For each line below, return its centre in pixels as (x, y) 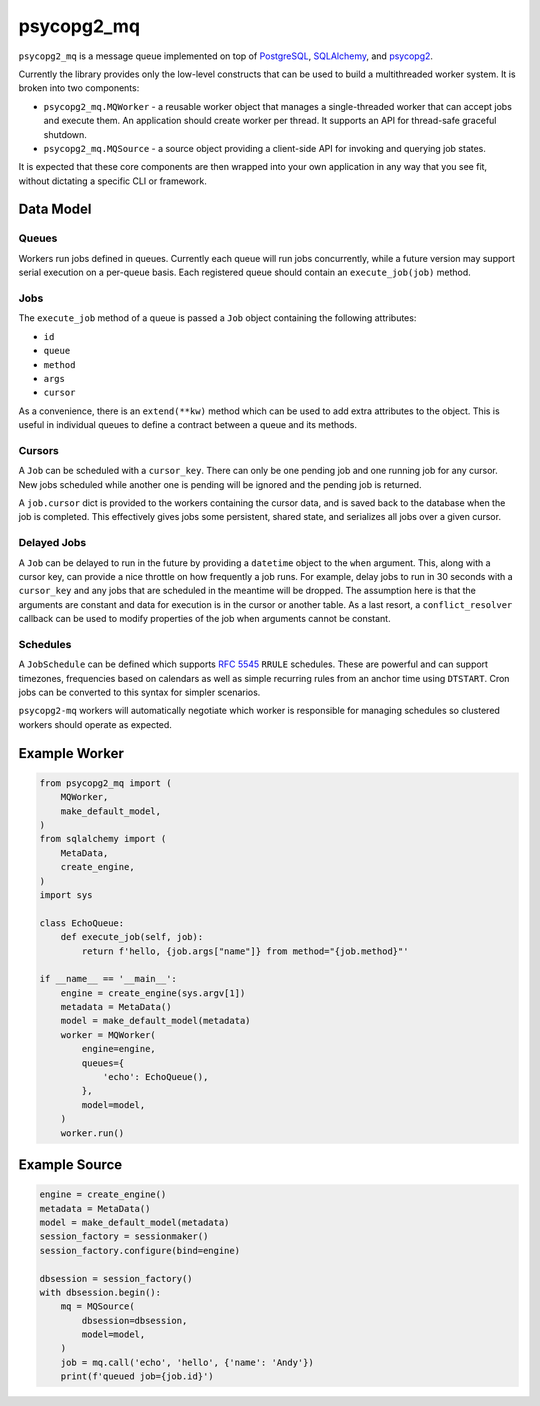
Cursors (38, 450)
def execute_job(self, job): (132, 937)
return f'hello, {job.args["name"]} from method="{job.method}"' (245, 951)
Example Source (70, 1164)
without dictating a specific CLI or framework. (112, 181)
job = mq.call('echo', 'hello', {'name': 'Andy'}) (187, 1362)
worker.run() (92, 1133)
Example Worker (71, 753)
